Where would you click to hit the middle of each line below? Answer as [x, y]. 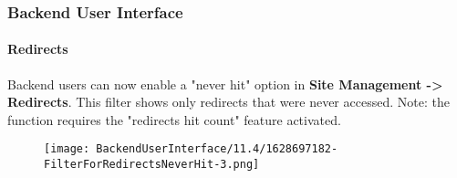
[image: [67, 149]
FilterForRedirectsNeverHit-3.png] [152, 165]
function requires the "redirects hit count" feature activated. [174, 119]
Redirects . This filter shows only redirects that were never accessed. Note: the [228, 102]
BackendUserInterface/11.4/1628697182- [217, 149]
